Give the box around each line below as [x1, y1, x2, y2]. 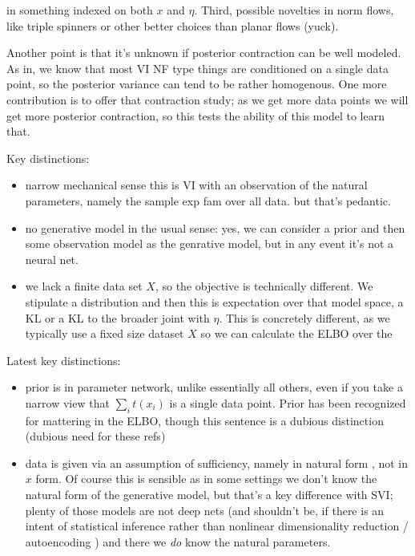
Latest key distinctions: [6, 351, 121, 368]
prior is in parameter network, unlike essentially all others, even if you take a [25, 379, 403, 396]
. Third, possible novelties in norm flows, [194, 2, 394, 18]
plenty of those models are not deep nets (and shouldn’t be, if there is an [25, 501, 385, 518]
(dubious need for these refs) [25, 428, 166, 444]
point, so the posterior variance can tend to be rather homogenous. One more [6, 75, 387, 92]
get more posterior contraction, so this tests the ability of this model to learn [6, 107, 385, 124]
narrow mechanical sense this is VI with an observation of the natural [25, 177, 368, 193]
